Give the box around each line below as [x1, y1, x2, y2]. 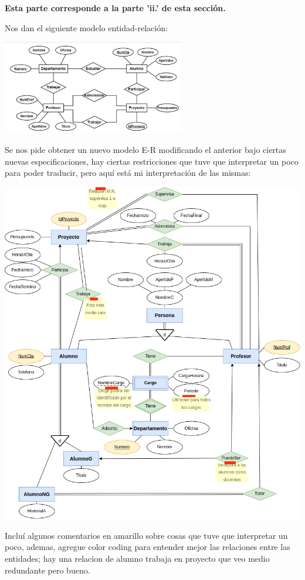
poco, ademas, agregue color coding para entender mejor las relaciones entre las [5, 541, 290, 553]
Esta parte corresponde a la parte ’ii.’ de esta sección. [5, 2, 226, 14]
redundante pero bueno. [5, 564, 90, 576]
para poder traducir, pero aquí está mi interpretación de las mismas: [5, 166, 251, 179]
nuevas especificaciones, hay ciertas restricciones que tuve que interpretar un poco [5, 155, 299, 167]
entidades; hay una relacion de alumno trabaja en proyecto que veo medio [5, 552, 270, 565]
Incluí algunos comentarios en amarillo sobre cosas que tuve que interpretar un [5, 529, 288, 541]
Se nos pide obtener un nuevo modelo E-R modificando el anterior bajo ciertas [5, 143, 286, 155]
